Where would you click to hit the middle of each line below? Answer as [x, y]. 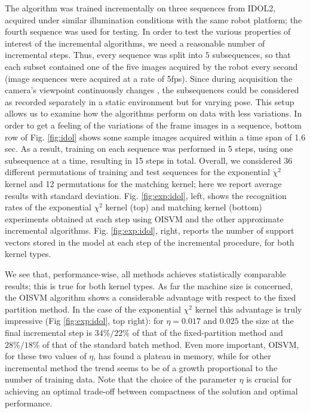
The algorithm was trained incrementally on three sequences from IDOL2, [140, 8]
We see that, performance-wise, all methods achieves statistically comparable [145, 274]
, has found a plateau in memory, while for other [182, 356]
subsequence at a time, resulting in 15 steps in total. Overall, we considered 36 [149, 160]
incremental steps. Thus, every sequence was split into [104, 55]
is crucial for [269, 379]
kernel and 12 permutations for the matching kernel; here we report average [143, 183]
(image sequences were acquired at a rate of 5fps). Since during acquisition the [149, 78]
